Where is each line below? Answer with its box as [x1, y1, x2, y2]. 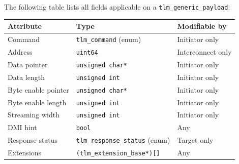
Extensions [8, 147, 42, 158]
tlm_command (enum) [76, 34, 141, 44]
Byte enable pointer [8, 84, 69, 95]
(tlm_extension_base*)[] [76, 150, 160, 157]
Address [8, 46, 33, 57]
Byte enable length [8, 97, 67, 107]
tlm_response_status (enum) [76, 135, 170, 145]
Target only [177, 135, 214, 145]
